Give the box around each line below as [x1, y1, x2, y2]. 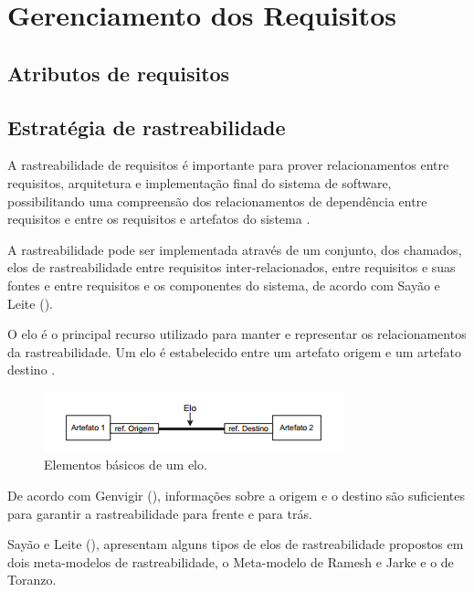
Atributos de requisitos [7, 58, 230, 87]
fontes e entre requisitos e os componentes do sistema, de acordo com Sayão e [7, 275, 440, 294]
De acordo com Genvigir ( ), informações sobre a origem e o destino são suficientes [7, 486, 465, 505]
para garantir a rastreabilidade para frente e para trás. [7, 503, 312, 523]
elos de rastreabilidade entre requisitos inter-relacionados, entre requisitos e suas [7, 258, 456, 277]
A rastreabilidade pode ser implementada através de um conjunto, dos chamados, [7, 239, 462, 259]
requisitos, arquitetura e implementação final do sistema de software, [7, 173, 392, 192]
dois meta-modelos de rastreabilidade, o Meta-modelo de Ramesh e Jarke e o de [7, 552, 454, 571]
